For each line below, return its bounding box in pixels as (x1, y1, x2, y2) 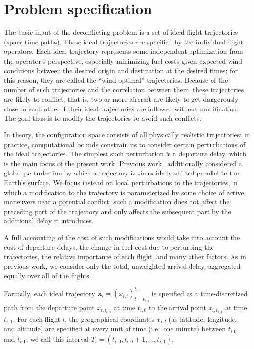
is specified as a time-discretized (151, 288, 248, 298)
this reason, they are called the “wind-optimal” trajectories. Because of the (4, 75, 228, 85)
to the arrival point (148, 302, 207, 312)
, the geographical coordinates (64, 314, 155, 324)
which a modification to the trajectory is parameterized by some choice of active (4, 187, 244, 197)
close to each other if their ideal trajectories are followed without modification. (4, 103, 239, 113)
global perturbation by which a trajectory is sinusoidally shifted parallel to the (4, 168, 239, 178)
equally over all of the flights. (4, 270, 91, 281)
